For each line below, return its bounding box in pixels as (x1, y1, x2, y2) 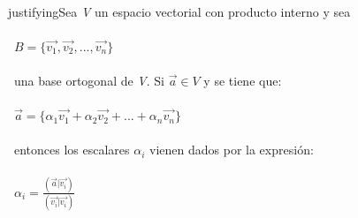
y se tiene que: (203, 71, 282, 89)
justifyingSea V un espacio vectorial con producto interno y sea (8, 2, 351, 20)
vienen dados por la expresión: (149, 140, 314, 159)
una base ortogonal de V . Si (13, 71, 164, 89)
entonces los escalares (13, 140, 130, 159)
